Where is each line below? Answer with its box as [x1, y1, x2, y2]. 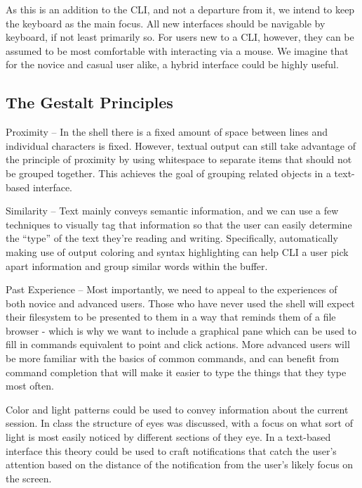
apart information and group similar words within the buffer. [6, 258, 268, 273]
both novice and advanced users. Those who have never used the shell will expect [6, 295, 355, 310]
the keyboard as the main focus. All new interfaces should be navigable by [6, 15, 326, 30]
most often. [6, 378, 54, 393]
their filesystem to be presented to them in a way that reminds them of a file [6, 309, 336, 324]
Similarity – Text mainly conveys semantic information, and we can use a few [6, 203, 339, 218]
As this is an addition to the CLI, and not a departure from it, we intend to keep [6, 2, 355, 16]
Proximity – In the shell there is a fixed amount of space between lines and [6, 124, 328, 139]
